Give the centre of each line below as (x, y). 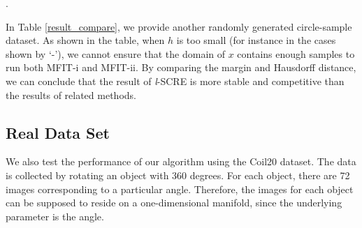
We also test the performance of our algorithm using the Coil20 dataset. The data (181, 161)
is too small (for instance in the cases (256, 40)
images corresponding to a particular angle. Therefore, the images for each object (180, 189)
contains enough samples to (296, 53)
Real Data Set (58, 132)
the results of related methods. (71, 94)
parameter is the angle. (55, 216)
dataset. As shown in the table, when (85, 40)
